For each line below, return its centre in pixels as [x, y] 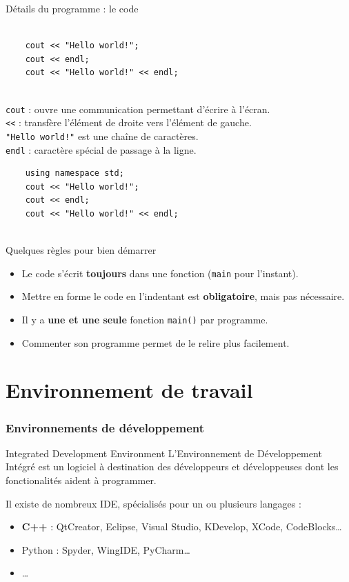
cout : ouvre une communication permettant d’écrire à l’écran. [138, 109]
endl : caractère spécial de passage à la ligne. [101, 149]
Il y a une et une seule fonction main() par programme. [145, 319]
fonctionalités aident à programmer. [81, 480]
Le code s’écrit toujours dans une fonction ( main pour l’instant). [160, 273]
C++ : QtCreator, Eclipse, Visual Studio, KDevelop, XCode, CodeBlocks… [182, 526]
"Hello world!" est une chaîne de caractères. [102, 136]
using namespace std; [74, 173]
